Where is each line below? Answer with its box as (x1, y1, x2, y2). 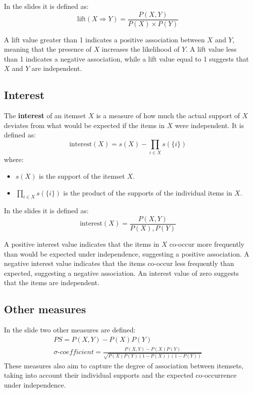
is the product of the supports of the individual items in (63, 187, 232, 197)
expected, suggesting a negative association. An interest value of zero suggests (4, 267, 239, 278)
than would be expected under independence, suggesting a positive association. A (4, 248, 250, 259)
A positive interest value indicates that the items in (4, 238, 159, 249)
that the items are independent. (4, 277, 99, 288)
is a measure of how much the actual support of (96, 110, 240, 121)
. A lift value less (186, 44, 237, 54)
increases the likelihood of (101, 44, 180, 54)
